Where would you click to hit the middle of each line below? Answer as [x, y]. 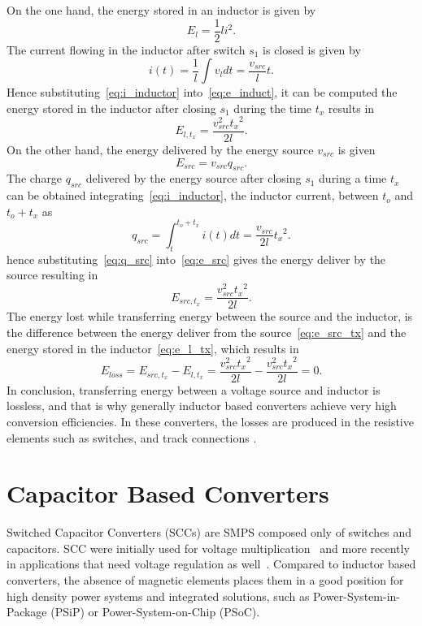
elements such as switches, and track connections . [132, 437]
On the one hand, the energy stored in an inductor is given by [161, 10]
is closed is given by [312, 49]
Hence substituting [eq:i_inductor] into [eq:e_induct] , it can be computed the [202, 92]
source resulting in [52, 275]
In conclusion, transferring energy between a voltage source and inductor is [194, 389]
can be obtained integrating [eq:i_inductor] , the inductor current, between [193, 195]
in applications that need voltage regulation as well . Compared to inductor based [211, 564]
